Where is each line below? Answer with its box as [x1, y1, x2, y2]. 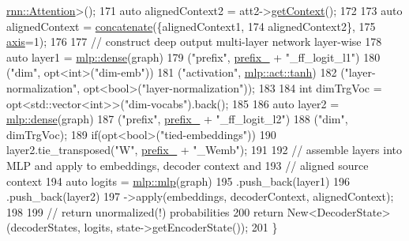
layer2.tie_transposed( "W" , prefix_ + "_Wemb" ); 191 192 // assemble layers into [6, 141, 403, 158]
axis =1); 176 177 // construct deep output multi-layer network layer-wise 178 [6, 33, 382, 50]
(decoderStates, [6, 219, 81, 235]
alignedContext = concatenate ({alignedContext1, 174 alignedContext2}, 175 [6, 17, 376, 34]
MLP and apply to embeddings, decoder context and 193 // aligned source [6, 156, 369, 173]
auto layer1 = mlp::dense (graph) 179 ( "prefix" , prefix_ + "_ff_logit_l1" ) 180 [6, 48, 381, 65]
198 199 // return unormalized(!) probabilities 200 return [6, 203, 284, 220]
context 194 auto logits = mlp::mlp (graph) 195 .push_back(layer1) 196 [6, 172, 351, 189]
